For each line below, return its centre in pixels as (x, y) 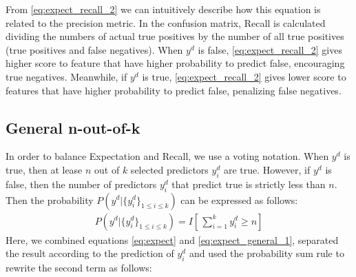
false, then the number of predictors (81, 184)
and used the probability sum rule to (266, 253)
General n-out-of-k (73, 127)
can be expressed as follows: (239, 199)
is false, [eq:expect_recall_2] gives (270, 49)
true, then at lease (44, 169)
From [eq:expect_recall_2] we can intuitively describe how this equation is (163, 9)
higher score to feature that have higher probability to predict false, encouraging (175, 63)
